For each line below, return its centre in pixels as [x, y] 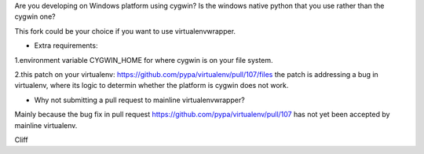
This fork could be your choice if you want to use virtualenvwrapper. [125, 31]
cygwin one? [35, 16]
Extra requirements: [66, 46]
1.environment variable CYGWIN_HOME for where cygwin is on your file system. [144, 60]
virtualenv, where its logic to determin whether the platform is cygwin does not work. [152, 86]
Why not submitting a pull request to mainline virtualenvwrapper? [139, 100]
